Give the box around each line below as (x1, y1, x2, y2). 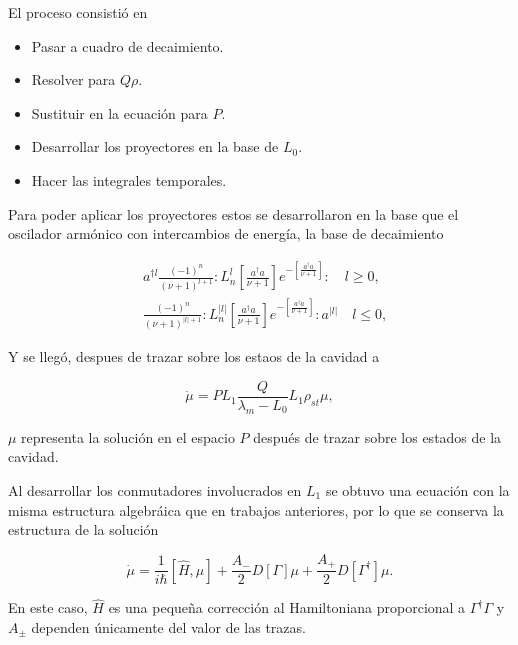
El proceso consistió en (8, 2, 148, 22)
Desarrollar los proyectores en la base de (31, 136, 279, 157)
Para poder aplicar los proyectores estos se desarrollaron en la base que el (8, 203, 459, 224)
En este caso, (8, 597, 88, 618)
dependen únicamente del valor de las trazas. (31, 617, 306, 638)
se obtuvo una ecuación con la (325, 479, 510, 500)
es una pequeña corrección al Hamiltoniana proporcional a (108, 597, 466, 618)
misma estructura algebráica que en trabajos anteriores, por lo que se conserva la (8, 499, 504, 520)
